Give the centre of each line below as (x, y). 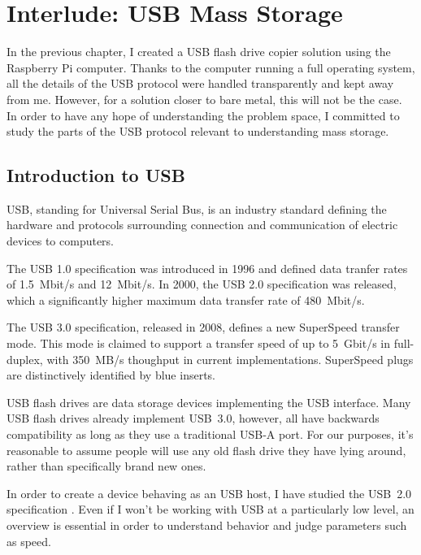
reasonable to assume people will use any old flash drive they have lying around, (206, 450)
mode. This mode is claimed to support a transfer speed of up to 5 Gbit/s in (199, 343)
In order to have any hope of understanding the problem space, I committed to (203, 115)
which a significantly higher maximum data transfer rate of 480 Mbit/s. (186, 299)
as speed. (29, 541)
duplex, (25, 359)
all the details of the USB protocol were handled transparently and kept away (200, 83)
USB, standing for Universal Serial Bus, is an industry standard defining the (197, 208)
